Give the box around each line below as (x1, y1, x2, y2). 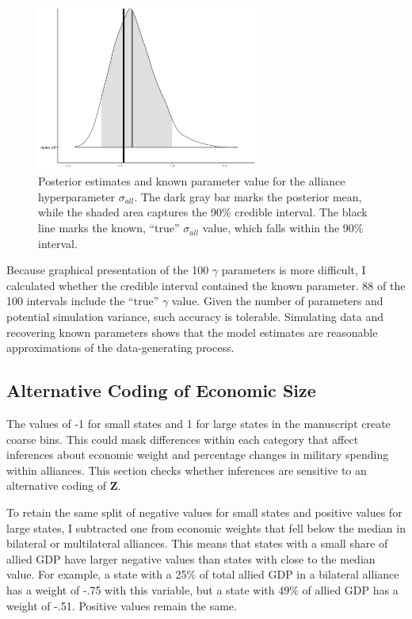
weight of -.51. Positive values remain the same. (6, 597, 237, 613)
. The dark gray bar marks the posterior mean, (134, 188, 362, 204)
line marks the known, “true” (38, 220, 180, 236)
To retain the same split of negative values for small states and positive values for (6, 503, 402, 520)
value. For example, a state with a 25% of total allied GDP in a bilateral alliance (6, 566, 399, 583)
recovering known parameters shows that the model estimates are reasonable (6, 323, 378, 340)
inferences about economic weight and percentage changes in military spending (6, 446, 389, 463)
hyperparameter (38, 188, 115, 204)
